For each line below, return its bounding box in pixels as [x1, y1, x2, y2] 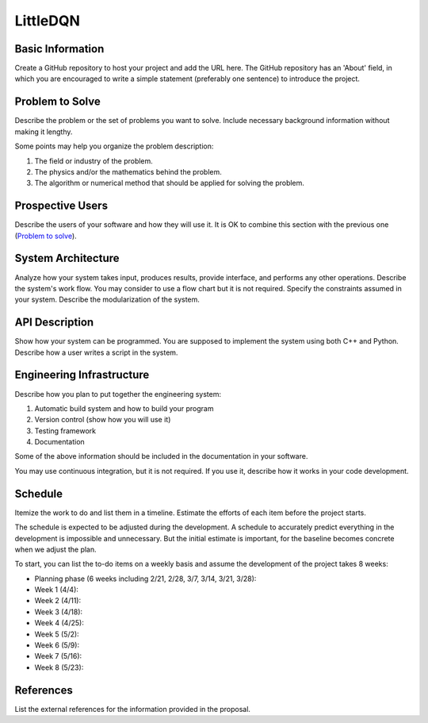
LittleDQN [14, 12, 81, 29]
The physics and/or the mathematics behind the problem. [34, 167, 222, 176]
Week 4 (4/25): [34, 618, 85, 628]
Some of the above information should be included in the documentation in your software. [14, 452, 308, 461]
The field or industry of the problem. [34, 156, 154, 166]
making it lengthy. [14, 127, 73, 137]
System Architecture [14, 252, 120, 265]
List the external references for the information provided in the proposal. [14, 704, 251, 713]
